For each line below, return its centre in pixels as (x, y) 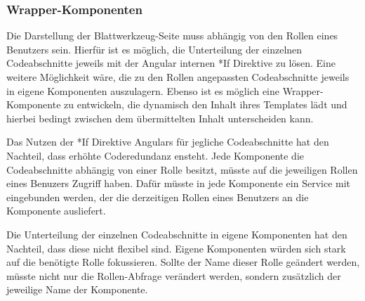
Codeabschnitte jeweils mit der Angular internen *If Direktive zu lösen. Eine (171, 63)
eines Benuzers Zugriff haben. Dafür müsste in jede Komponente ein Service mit (179, 183)
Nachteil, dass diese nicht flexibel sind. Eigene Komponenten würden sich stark (176, 248)
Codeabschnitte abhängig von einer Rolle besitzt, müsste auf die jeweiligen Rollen (182, 169)
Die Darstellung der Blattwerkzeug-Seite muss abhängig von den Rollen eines (172, 36)
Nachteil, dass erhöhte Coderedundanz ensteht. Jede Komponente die (155, 155)
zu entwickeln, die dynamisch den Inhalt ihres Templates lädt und (206, 104)
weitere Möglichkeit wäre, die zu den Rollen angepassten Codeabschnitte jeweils (178, 77)
